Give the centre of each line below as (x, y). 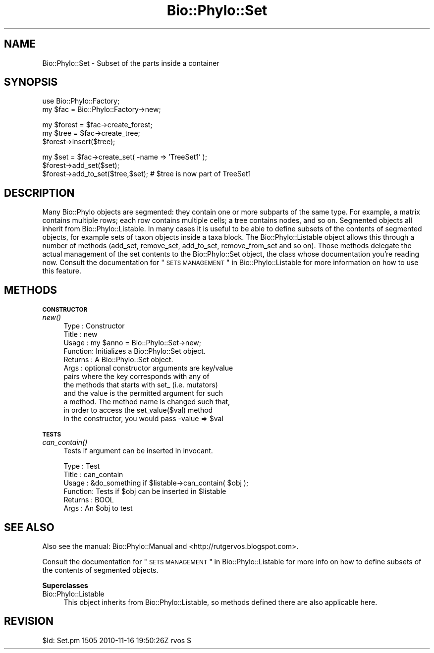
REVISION (29, 621)
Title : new (81, 334)
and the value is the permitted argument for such (143, 393)
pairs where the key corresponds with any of (136, 377)
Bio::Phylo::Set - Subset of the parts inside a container (131, 63)
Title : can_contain (93, 475)
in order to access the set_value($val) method (138, 410)
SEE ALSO (29, 527)
